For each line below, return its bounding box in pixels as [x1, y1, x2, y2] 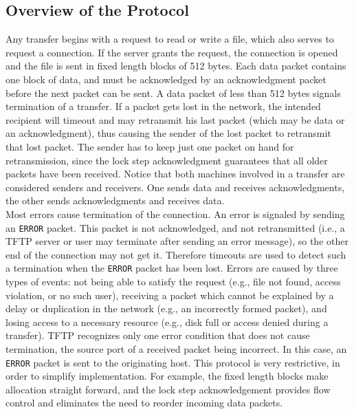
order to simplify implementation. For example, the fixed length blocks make [5, 369, 329, 383]
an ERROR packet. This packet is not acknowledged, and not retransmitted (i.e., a [5, 220, 345, 235]
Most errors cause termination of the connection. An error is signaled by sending [5, 206, 345, 221]
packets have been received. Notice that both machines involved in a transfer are [5, 166, 345, 181]
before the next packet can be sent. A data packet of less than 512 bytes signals [5, 85, 341, 100]
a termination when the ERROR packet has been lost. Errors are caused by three [5, 261, 338, 275]
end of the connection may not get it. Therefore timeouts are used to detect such [5, 247, 346, 261]
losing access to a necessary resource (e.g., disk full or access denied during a [5, 314, 329, 329]
